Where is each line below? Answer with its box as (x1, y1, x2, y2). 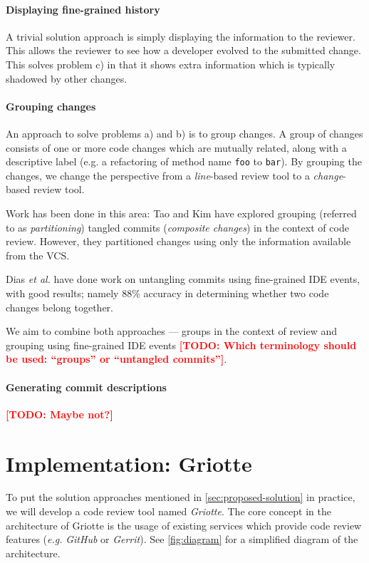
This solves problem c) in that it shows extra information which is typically (6, 56, 336, 71)
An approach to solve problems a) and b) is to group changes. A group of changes (6, 125, 363, 140)
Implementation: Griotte (6, 448, 252, 477)
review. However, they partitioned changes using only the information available (6, 234, 351, 249)
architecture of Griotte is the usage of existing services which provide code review (6, 517, 362, 532)
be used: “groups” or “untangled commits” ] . (6, 351, 227, 366)
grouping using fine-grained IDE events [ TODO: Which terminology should (6, 337, 357, 352)
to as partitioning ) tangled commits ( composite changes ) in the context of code (6, 219, 349, 234)
